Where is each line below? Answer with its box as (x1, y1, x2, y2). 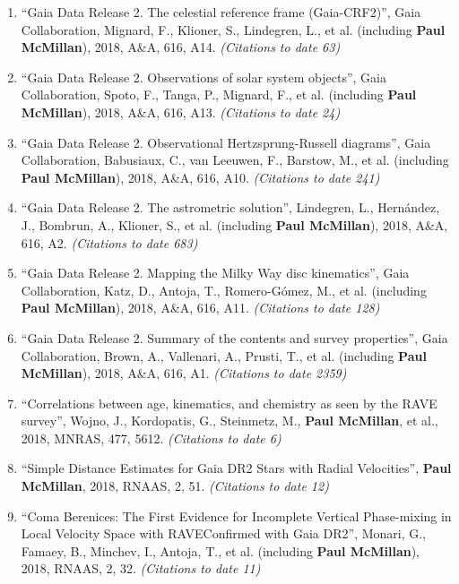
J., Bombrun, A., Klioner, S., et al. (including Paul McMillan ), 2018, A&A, (21, 215, 448, 234)
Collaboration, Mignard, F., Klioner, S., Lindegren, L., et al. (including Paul (21, 20, 446, 39)
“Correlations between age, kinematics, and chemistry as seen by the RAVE (21, 393, 437, 412)
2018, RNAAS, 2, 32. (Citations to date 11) (21, 559, 261, 578)
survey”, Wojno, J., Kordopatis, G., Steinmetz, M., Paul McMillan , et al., (21, 411, 438, 430)
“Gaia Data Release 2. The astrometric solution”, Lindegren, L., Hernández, (21, 198, 440, 217)
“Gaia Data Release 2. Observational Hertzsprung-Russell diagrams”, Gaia (21, 133, 431, 151)
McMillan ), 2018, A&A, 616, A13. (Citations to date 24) (21, 102, 341, 121)
